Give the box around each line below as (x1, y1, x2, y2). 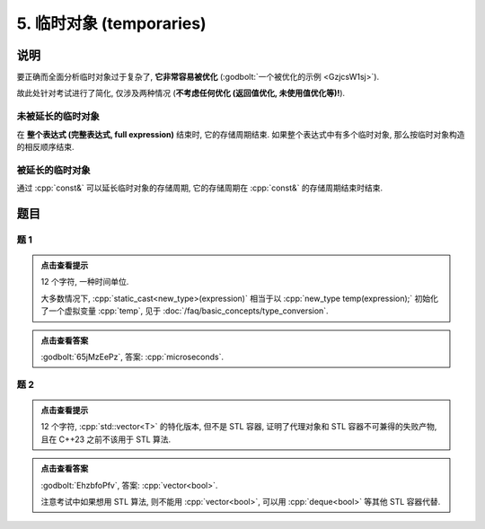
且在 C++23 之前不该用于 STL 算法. (40, 434, 172, 445)
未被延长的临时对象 (16, 110, 101, 123)
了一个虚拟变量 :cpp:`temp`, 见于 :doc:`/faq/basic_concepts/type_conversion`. (40, 305, 329, 316)
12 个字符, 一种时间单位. (40, 277, 129, 287)
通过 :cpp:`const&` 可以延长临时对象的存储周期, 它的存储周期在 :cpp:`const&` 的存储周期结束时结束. (16, 182, 384, 193)
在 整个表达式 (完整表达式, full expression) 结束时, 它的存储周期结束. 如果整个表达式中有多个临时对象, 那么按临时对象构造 (16, 128, 465, 139)
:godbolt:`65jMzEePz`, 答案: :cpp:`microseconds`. (40, 351, 225, 363)
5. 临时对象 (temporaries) (16, 13, 207, 33)
